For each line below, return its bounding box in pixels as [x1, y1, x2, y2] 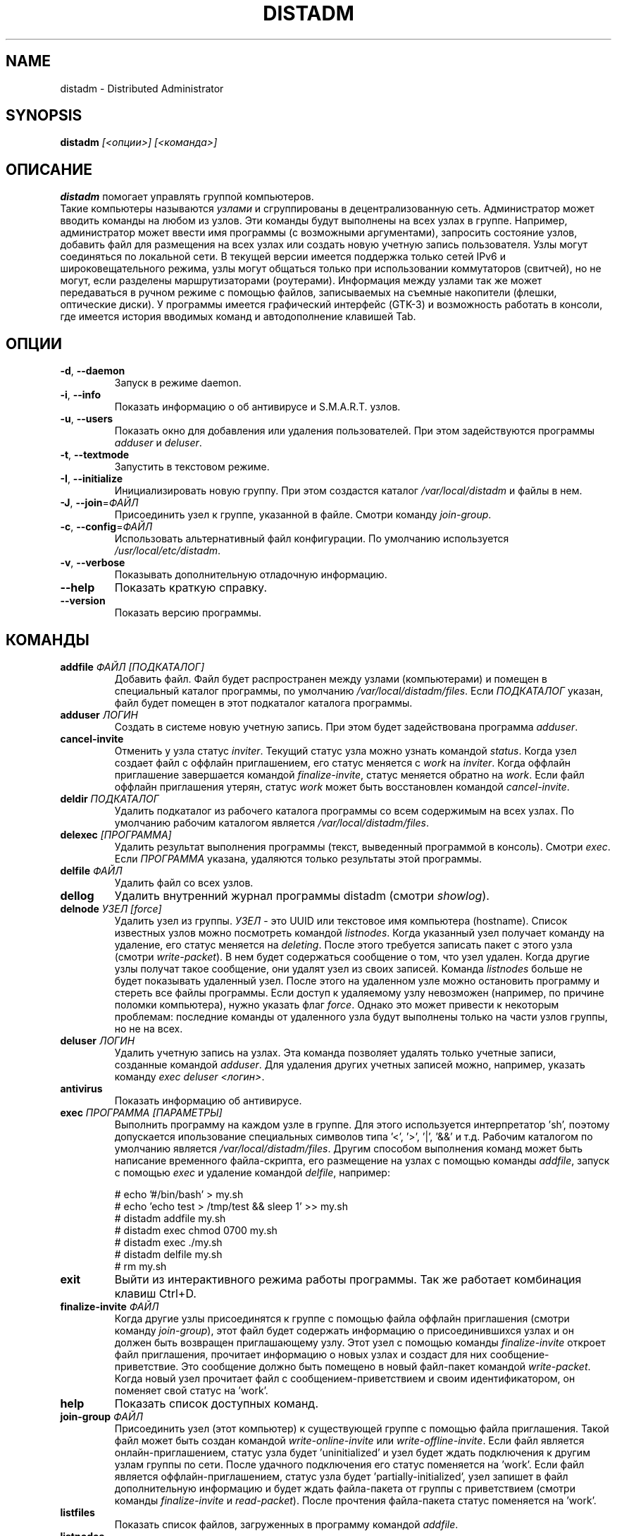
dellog [60, 888, 94, 903]
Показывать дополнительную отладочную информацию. [114, 568, 387, 581]
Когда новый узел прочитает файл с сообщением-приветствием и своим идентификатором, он [114, 1372, 575, 1384]
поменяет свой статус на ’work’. [114, 1384, 268, 1396]
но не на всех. [114, 1022, 183, 1035]
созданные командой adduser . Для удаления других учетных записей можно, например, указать [114, 1058, 585, 1071]
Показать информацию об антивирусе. [114, 1094, 302, 1107]
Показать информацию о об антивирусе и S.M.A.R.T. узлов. [114, 401, 401, 413]
